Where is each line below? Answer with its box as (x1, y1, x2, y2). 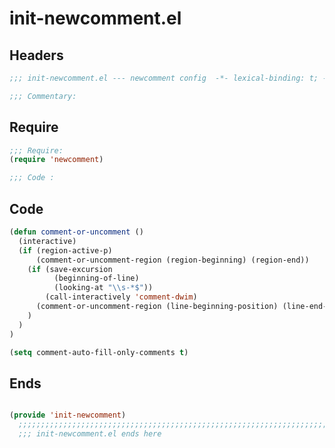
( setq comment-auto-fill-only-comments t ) (9, 347, 189, 357)
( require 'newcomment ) (9, 155, 104, 165)
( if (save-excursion (27, 264, 113, 274)
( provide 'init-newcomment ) (9, 410, 127, 421)
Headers (9, 47, 64, 64)
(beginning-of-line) (53, 273, 140, 284)
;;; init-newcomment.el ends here (18, 428, 162, 439)
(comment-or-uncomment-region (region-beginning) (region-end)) (35, 255, 310, 265)
